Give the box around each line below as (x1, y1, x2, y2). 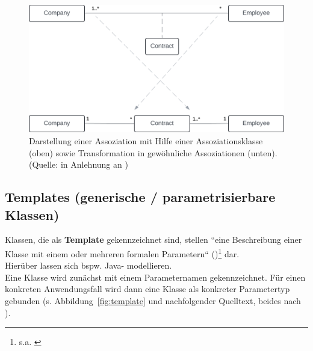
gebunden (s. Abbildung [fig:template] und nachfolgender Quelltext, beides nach (5, 295, 301, 307)
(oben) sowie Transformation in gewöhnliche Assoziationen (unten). (29, 146, 277, 159)
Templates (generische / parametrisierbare (5, 188, 276, 206)
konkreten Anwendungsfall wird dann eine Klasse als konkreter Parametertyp (5, 282, 290, 295)
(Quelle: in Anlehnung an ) (29, 158, 128, 171)
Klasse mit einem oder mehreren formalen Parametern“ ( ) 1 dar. (5, 246, 240, 260)
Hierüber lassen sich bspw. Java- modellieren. (5, 259, 172, 272)
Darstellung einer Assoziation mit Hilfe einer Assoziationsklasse (29, 135, 263, 147)
